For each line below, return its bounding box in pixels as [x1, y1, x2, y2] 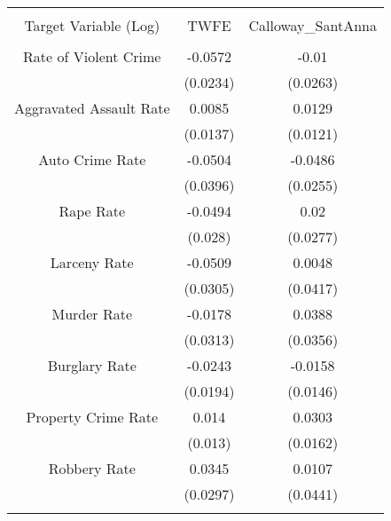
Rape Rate [59, 201, 126, 221]
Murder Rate [51, 304, 133, 324]
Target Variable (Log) [24, 15, 160, 36]
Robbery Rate [48, 458, 136, 478]
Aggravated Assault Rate [14, 98, 170, 118]
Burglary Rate [47, 355, 137, 375]
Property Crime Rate [26, 407, 159, 427]
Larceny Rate [50, 252, 134, 272]
